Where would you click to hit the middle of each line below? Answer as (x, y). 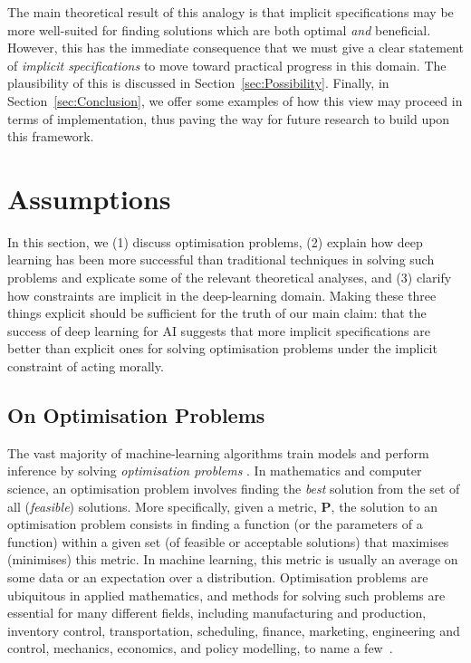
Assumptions (89, 198)
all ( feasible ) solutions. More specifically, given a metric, (162, 506)
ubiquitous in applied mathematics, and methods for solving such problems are (226, 595)
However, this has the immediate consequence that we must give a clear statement (235, 48)
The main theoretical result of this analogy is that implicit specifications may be (231, 12)
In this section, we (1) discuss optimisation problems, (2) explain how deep (215, 241)
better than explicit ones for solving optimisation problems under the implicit (222, 348)
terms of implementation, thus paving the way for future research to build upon (229, 118)
